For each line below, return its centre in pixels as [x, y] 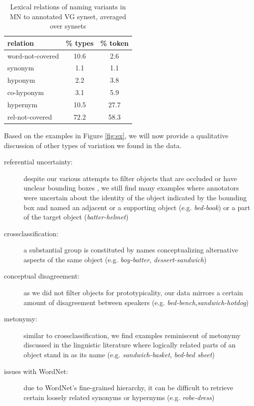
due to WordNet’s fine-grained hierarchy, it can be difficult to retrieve [128, 388]
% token [114, 43]
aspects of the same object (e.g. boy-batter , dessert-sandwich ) [115, 259]
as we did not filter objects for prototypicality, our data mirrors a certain [133, 293]
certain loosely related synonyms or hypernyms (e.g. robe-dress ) [119, 397]
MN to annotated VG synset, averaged [68, 16]
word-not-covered [33, 55]
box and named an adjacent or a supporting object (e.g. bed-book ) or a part [137, 207]
